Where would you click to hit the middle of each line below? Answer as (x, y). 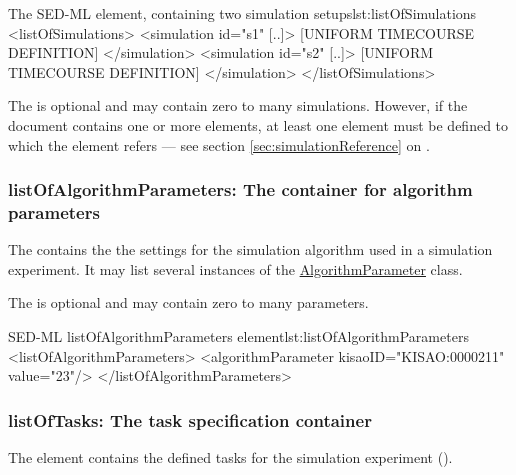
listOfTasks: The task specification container (190, 419)
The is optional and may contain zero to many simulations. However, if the (238, 105)
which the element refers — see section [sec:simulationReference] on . (219, 144)
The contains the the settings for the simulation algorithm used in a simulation (250, 249)
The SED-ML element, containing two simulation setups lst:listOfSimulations (242, 13)
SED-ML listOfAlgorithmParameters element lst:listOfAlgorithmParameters (238, 336)
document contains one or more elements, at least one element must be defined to (258, 124)
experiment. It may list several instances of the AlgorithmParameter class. (235, 268)
